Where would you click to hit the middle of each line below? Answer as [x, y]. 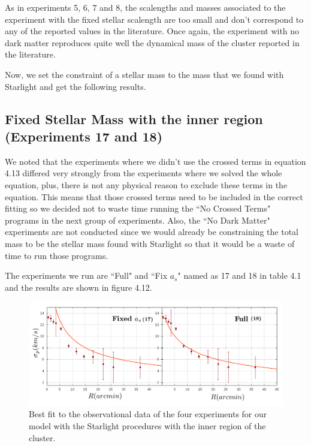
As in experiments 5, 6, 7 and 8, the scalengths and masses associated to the [145, 7]
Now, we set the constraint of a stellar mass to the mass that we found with [144, 74]
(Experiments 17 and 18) [84, 136]
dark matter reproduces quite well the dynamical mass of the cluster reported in [152, 42]
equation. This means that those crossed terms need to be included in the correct [154, 196]
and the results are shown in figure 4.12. [78, 287]
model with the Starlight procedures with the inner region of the [147, 425]
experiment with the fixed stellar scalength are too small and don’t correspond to [154, 19]
